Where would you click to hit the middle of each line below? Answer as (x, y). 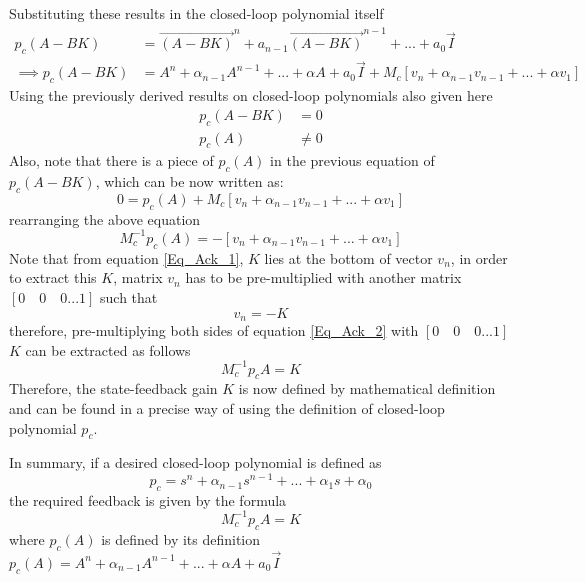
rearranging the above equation (105, 218)
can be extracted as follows (108, 349)
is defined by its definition (181, 538)
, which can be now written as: (189, 181)
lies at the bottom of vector (348, 257)
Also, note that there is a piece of (111, 160)
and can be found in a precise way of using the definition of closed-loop (227, 408)
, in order (479, 257)
